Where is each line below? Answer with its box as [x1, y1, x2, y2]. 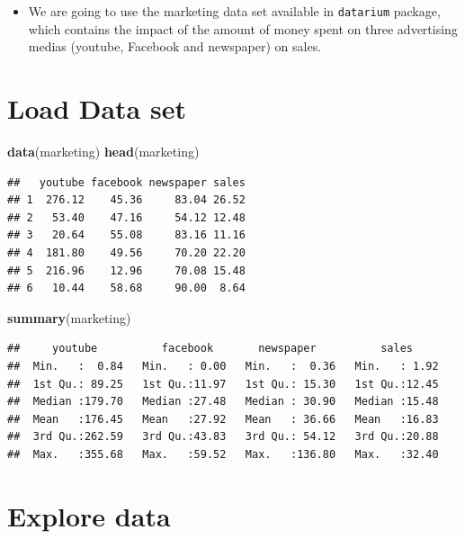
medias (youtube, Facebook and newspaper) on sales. [28, 37, 322, 56]
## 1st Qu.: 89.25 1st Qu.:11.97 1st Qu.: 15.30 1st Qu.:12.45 [7, 377, 439, 391]
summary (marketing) [7, 308, 131, 327]
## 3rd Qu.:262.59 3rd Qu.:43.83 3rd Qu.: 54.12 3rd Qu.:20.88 [7, 430, 439, 444]
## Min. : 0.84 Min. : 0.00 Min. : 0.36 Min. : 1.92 [7, 359, 439, 373]
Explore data [7, 497, 171, 534]
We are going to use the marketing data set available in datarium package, [28, 2, 441, 20]
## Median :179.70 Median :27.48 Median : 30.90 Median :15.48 [7, 395, 439, 409]
